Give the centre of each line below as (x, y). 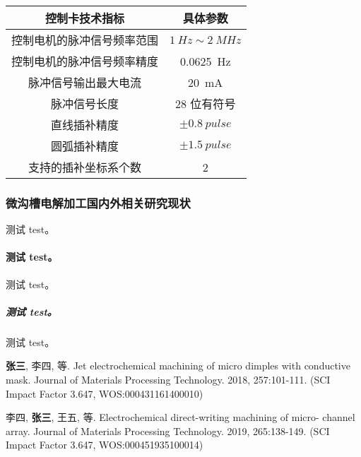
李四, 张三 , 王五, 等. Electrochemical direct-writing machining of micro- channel (180, 417)
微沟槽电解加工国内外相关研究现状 (98, 202)
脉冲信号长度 (85, 103)
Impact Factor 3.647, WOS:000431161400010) (105, 393)
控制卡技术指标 (85, 18)
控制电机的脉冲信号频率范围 (85, 40)
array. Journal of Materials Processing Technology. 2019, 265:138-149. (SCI (168, 431)
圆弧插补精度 (85, 146)
